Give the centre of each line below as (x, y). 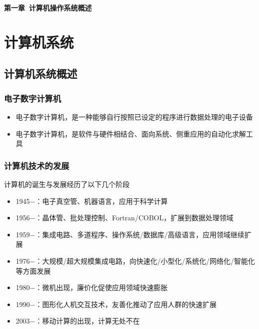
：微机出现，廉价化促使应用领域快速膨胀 (101, 287)
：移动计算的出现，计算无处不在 (87, 321)
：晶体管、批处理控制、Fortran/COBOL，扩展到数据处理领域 (134, 218)
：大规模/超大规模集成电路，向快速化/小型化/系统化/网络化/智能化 (145, 260)
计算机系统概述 (41, 74)
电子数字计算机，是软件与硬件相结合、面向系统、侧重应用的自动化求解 (131, 133)
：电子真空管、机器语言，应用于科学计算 (101, 201)
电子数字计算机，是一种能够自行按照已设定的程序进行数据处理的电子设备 (134, 116)
